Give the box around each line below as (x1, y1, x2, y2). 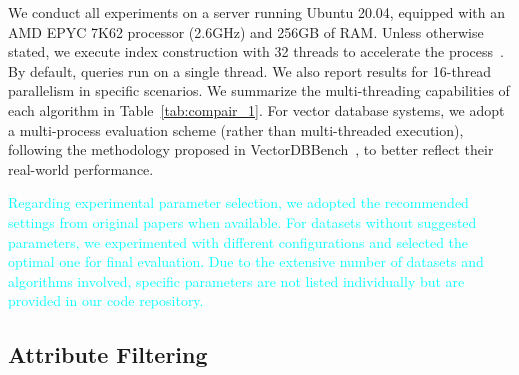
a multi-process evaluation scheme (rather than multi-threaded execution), (8, 119, 464, 140)
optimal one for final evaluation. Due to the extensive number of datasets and (8, 251, 484, 272)
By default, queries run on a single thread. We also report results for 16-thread (8, 60, 492, 81)
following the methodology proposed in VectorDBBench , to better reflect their (8, 139, 494, 160)
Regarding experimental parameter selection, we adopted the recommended (8, 192, 469, 213)
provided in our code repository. (8, 290, 204, 311)
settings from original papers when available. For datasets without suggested (8, 211, 477, 232)
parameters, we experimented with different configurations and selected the (8, 231, 469, 252)
